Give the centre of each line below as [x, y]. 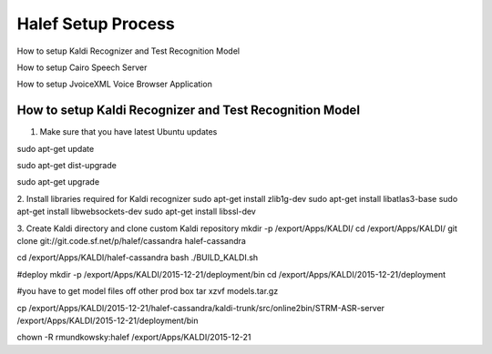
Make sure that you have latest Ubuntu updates [128, 132]
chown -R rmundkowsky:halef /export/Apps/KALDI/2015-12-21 [134, 338]
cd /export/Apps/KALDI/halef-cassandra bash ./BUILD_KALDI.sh [138, 258]
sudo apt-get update [56, 148]
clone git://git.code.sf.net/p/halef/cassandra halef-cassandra [131, 240]
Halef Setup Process [96, 24]
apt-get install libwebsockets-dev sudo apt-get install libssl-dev [137, 212]
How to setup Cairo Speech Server [82, 67]
